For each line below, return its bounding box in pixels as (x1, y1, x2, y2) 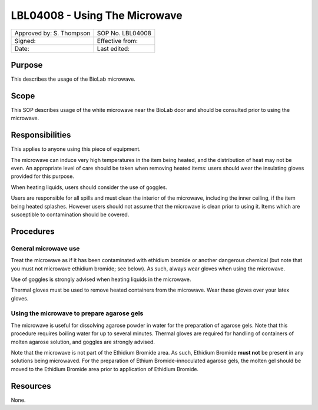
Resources (11, 381, 51, 391)
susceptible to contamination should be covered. (11, 211, 130, 218)
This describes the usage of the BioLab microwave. (11, 75, 135, 82)
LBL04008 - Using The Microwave (11, 9, 183, 22)
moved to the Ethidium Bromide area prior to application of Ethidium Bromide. (11, 365, 199, 372)
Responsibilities (11, 130, 71, 140)
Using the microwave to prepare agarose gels (11, 309, 144, 318)
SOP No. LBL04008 (97, 29, 151, 37)
